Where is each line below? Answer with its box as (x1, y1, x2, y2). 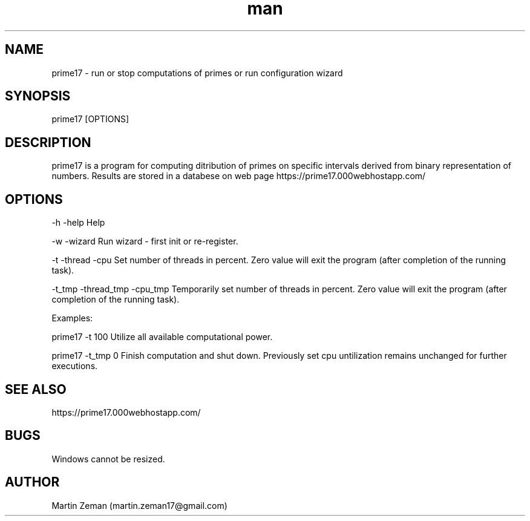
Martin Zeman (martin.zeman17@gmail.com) (51, 500, 227, 511)
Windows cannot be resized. (51, 453, 165, 464)
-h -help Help (51, 217, 105, 228)
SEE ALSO (5, 381, 67, 397)
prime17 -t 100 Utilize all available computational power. (51, 332, 273, 342)
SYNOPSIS (5, 88, 71, 104)
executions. (51, 361, 98, 372)
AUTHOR (5, 474, 60, 490)
